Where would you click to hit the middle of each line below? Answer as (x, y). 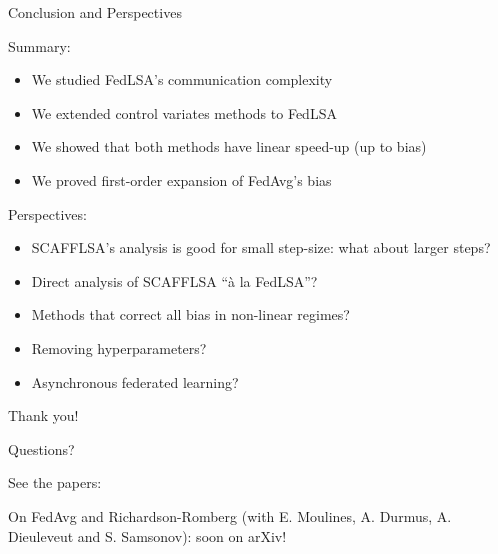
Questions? (41, 448)
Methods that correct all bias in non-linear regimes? (190, 314)
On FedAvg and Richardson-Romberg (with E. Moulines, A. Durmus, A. (230, 515)
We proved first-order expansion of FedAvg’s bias (181, 179)
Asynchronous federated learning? (135, 381)
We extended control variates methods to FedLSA (184, 112)
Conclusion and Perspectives (95, 12)
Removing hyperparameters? (119, 347)
